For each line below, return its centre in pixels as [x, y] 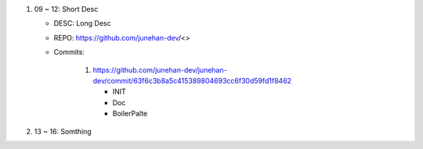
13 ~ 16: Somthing [63, 131]
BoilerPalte [130, 114]
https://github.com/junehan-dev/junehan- [160, 69]
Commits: [69, 52]
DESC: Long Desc [82, 23]
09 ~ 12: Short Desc [66, 9]
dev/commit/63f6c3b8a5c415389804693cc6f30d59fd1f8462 [192, 80]
